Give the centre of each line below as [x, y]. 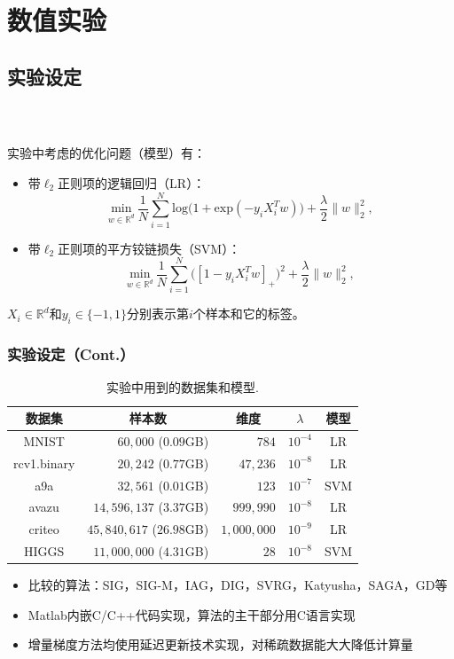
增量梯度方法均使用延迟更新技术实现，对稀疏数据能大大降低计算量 [220, 644]
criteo [44, 529]
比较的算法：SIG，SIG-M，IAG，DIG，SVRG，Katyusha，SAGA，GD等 [238, 585]
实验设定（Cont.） [71, 354]
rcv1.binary [44, 463]
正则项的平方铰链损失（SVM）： [149, 248]
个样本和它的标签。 [249, 314]
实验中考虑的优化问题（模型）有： [106, 153]
